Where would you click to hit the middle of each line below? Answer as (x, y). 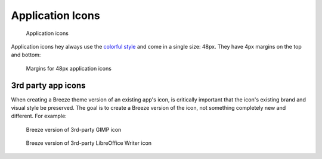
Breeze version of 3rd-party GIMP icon (74, 129)
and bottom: (26, 55)
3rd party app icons (48, 85)
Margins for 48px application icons (69, 68)
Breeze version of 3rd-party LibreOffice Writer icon (89, 143)
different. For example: (39, 116)
